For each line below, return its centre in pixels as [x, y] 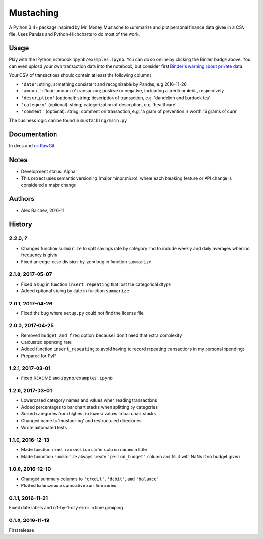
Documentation [33, 134]
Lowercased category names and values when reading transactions [89, 400]
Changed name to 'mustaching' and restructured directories [81, 420]
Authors [22, 199]
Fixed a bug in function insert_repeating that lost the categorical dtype [96, 284]
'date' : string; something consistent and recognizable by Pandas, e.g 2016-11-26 [104, 84]
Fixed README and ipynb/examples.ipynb [67, 378]
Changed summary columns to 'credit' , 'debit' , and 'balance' [90, 479]
